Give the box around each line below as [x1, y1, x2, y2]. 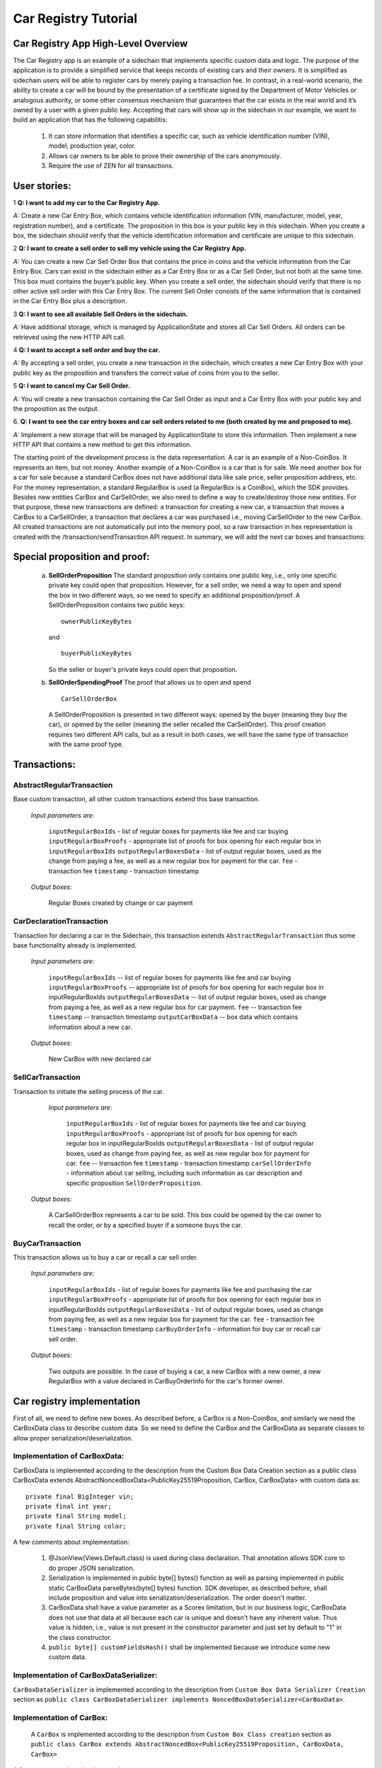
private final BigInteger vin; [25, 1492, 134, 1501]
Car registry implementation [13, 1395, 141, 1407]
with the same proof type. [48, 740, 124, 749]
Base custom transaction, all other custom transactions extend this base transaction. [13, 795, 260, 803]
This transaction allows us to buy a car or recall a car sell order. [13, 1252, 198, 1262]
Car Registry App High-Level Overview [13, 37, 188, 50]
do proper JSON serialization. [48, 1564, 135, 1572]
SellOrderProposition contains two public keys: [48, 601, 185, 610]
